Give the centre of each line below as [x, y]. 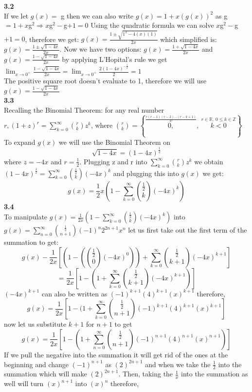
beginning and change [36, 364]
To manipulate [26, 217]
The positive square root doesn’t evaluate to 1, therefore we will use [105, 80]
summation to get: [31, 242]
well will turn [24, 383]
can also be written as [74, 293]
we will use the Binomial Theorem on [115, 142]
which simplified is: [189, 39]
